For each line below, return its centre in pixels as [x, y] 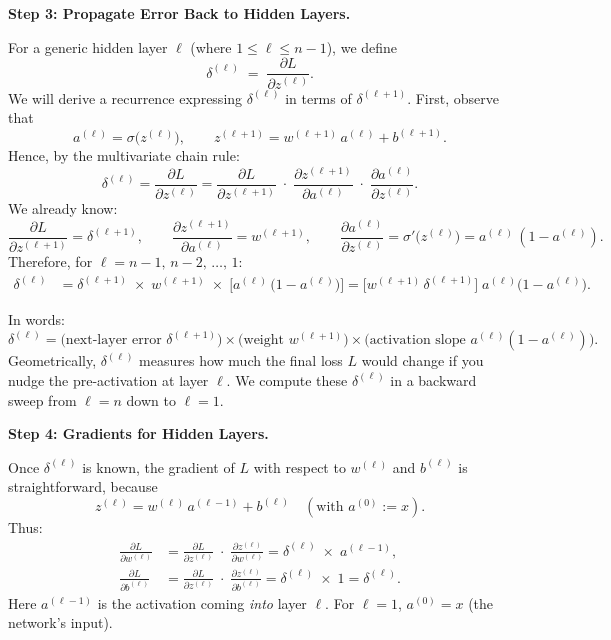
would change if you [422, 360]
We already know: [63, 208]
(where [211, 46]
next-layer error [113, 340]
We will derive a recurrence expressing [125, 97]
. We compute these [287, 379]
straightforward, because [83, 486]
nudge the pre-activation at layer [108, 379]
